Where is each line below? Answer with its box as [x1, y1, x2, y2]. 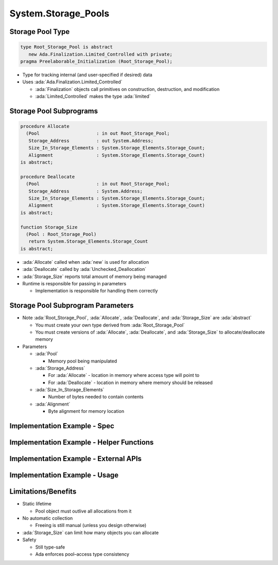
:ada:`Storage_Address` [35, 365, 85, 371]
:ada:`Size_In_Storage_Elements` [35, 387, 105, 393]
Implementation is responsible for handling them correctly [35, 288, 158, 294]
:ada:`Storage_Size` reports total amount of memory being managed [22, 273, 167, 280]
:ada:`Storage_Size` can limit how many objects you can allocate [22, 530, 159, 536]
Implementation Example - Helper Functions [9, 438, 154, 447]
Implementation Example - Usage [9, 471, 119, 480]
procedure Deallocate [20, 174, 75, 179]
